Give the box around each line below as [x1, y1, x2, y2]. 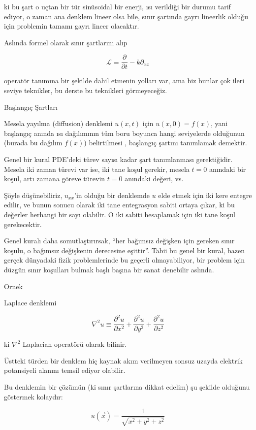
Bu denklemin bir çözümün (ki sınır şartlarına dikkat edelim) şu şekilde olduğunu [4, 382, 250, 392]
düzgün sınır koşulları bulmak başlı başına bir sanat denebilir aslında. [4, 264, 214, 274]
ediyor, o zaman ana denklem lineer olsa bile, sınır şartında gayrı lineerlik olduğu [4, 11, 248, 21]
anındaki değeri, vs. [125, 173, 184, 184]
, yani [210, 118, 228, 129]
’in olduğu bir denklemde [74, 190, 150, 200]
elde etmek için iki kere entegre [158, 190, 252, 200]
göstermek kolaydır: [4, 391, 63, 401]
